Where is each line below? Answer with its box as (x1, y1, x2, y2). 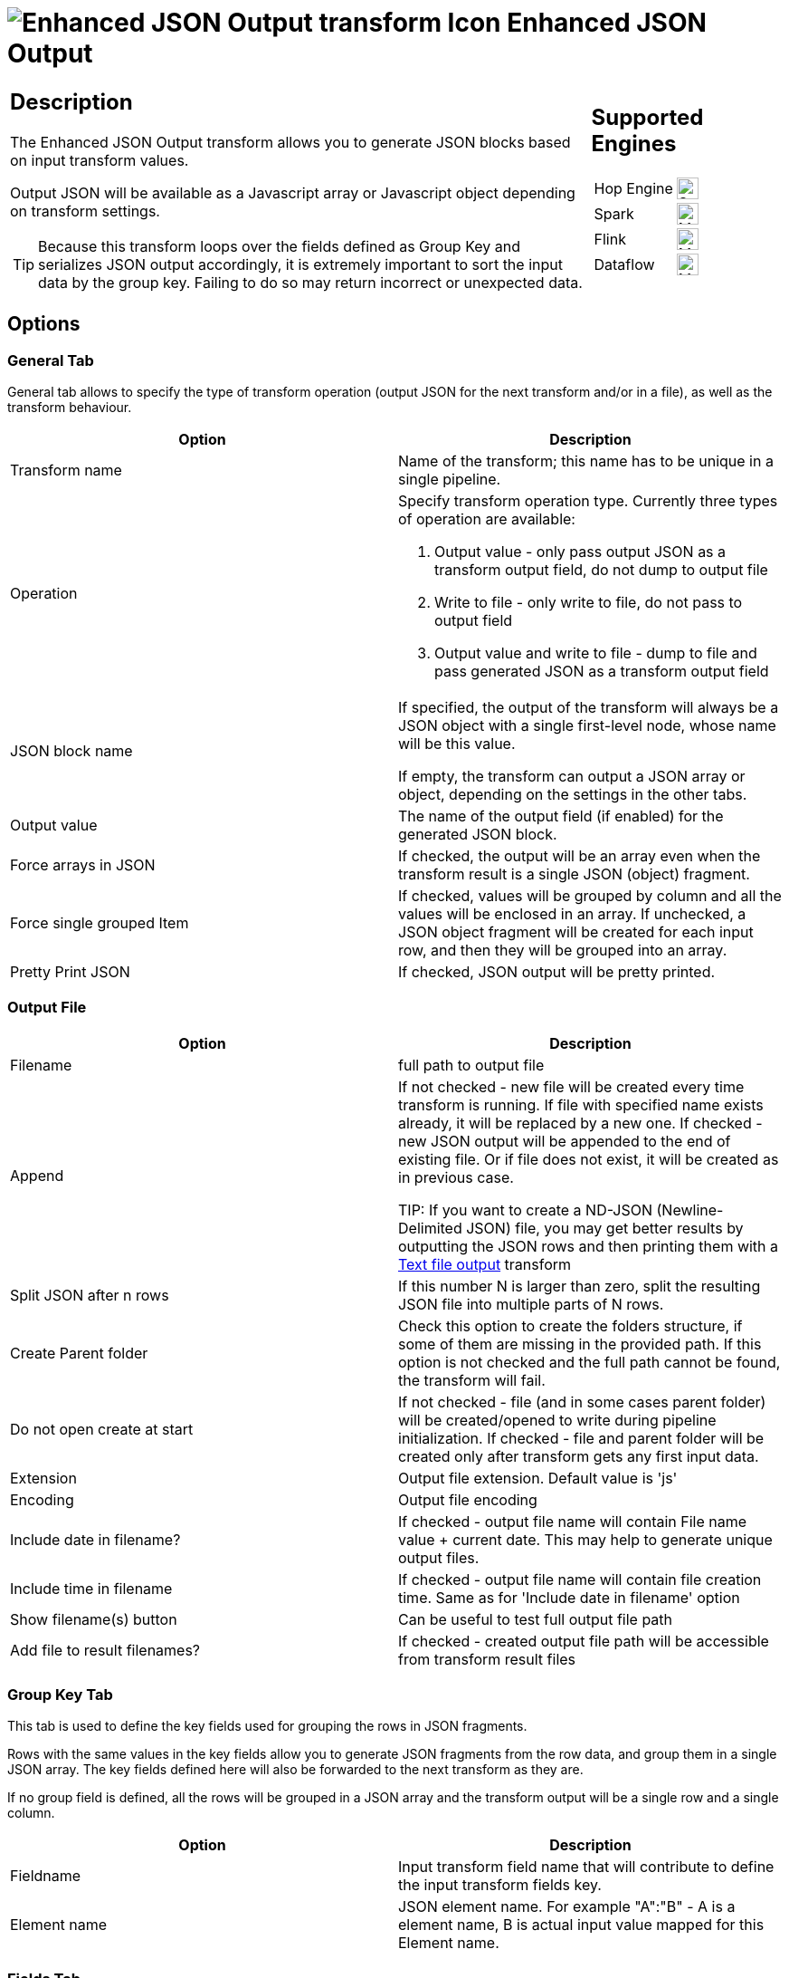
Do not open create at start (10, 1419, 194, 1438)
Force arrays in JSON (10, 855, 156, 874)
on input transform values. (10, 150, 189, 169)
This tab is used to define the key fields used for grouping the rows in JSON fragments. (7, 1718, 528, 1734)
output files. (398, 1548, 480, 1567)
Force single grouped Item (10, 913, 189, 932)
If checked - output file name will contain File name (398, 1512, 747, 1531)
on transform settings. (10, 201, 160, 220)
